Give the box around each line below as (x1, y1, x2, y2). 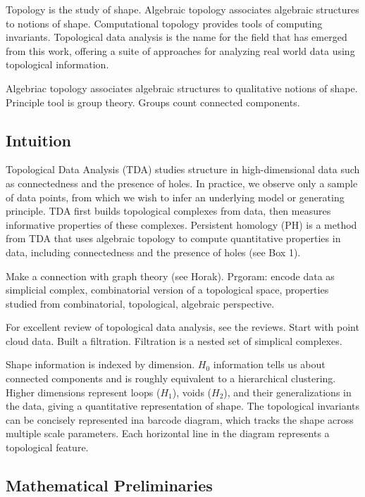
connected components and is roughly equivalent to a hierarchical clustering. (6, 371, 336, 386)
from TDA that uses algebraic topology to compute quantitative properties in (6, 231, 341, 246)
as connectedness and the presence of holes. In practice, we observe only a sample (6, 175, 358, 190)
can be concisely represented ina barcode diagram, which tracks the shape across (6, 412, 354, 427)
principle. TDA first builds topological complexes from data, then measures (6, 203, 331, 218)
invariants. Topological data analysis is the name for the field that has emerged (6, 30, 347, 44)
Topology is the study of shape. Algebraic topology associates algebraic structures (6, 2, 359, 16)
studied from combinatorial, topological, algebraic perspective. (6, 296, 275, 310)
